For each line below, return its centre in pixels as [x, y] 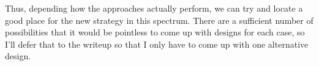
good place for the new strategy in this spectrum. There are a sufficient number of [159, 20]
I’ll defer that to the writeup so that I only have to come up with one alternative [157, 44]
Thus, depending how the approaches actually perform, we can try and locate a [154, 8]
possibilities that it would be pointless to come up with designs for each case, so [155, 32]
